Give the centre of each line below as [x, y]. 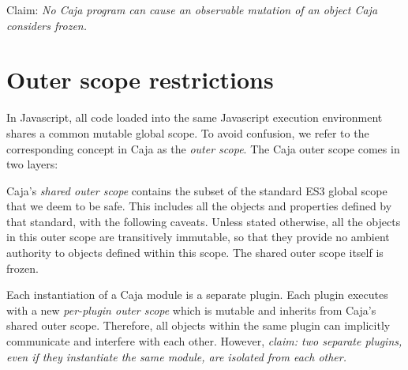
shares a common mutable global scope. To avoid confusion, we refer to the [188, 132]
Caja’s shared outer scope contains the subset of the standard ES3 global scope [197, 190]
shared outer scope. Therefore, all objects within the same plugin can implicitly [198, 325]
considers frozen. [47, 25]
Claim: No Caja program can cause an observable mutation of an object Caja [192, 9]
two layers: [32, 164]
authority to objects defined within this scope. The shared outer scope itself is [195, 253]
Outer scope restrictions [140, 79]
